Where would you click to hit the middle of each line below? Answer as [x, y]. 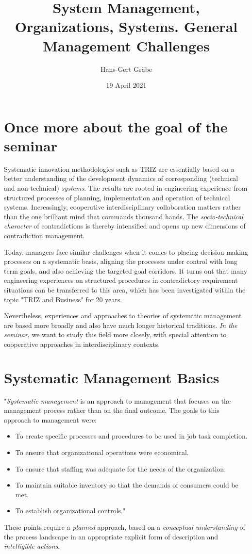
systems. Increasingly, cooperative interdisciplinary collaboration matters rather [123, 207]
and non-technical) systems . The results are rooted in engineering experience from [126, 188]
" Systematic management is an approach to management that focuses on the [118, 400]
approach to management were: [50, 419]
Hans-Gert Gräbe [126, 69]
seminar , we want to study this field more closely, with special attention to [115, 334]
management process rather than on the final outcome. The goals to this [112, 410]
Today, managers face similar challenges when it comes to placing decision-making [126, 252]
